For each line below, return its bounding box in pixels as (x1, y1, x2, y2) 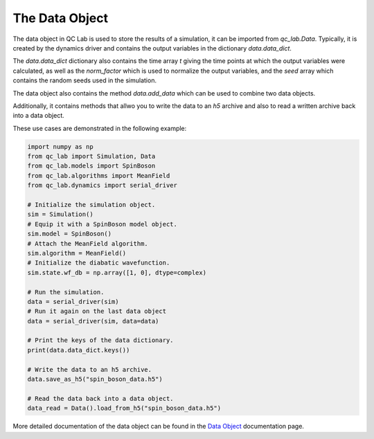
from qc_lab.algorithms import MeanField (27, 172, 170, 179)
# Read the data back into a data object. (27, 395, 174, 402)
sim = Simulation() (27, 210, 93, 218)
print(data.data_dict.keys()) (27, 346, 130, 354)
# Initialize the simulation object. (27, 201, 156, 208)
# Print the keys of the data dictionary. (27, 337, 174, 344)
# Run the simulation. (27, 288, 105, 296)
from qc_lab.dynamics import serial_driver (27, 181, 178, 190)
